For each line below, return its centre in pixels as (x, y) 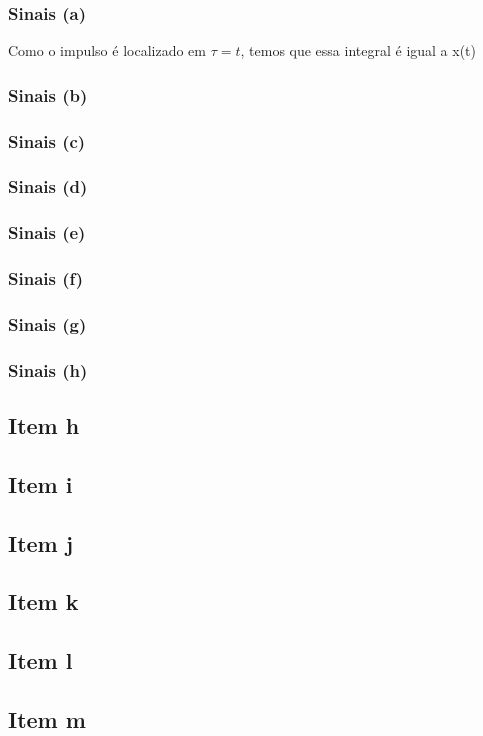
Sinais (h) (48, 369)
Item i (40, 483)
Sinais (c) (47, 140)
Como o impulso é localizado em (107, 50)
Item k (43, 601)
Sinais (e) (47, 232)
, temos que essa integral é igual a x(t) (358, 50)
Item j (41, 542)
